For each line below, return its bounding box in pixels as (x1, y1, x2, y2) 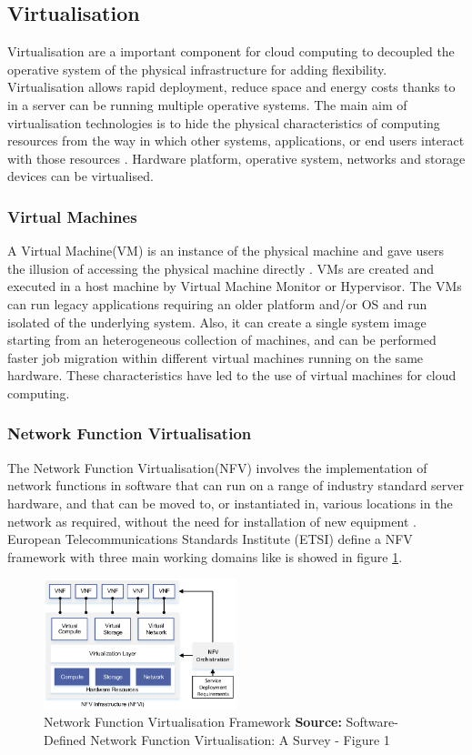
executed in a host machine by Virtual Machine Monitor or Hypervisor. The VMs (7, 277, 462, 296)
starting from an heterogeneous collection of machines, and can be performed (7, 330, 437, 349)
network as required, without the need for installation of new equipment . (7, 511, 417, 530)
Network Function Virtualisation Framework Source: (44, 711, 342, 730)
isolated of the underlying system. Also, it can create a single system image (7, 312, 427, 331)
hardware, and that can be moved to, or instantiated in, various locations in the (7, 493, 453, 512)
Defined (44, 730, 86, 749)
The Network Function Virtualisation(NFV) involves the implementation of (7, 458, 427, 477)
